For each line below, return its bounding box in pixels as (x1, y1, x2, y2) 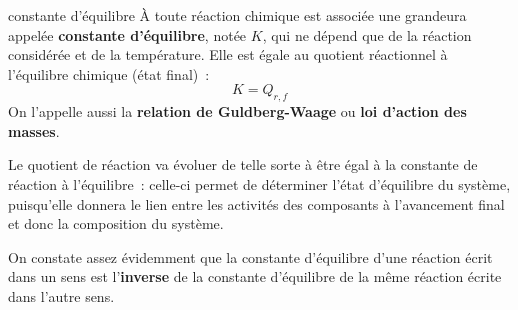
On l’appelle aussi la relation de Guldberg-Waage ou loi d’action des (8, 101, 467, 122)
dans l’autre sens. (8, 285, 115, 306)
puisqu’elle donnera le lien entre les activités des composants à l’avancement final (8, 193, 505, 214)
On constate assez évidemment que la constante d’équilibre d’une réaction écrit (8, 246, 493, 267)
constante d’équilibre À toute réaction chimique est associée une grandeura (8, 5, 467, 25)
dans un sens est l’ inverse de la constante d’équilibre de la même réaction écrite (8, 266, 502, 287)
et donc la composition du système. (8, 213, 224, 234)
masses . (8, 120, 60, 141)
